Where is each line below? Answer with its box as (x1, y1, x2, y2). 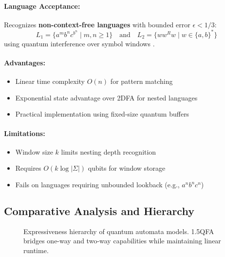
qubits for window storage (88, 163, 166, 173)
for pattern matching (110, 76, 173, 86)
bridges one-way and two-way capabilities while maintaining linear (23, 236, 221, 246)
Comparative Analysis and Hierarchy (4, 203, 194, 218)
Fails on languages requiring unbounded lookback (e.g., (15, 179, 180, 190)
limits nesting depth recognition (61, 146, 156, 157)
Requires (15, 163, 41, 173)
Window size (15, 146, 53, 157)
